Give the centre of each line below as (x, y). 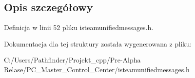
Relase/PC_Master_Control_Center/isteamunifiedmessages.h (97, 69)
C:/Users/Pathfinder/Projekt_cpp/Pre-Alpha (72, 60)
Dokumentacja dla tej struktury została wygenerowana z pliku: (98, 43)
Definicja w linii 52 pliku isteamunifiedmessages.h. (79, 27)
